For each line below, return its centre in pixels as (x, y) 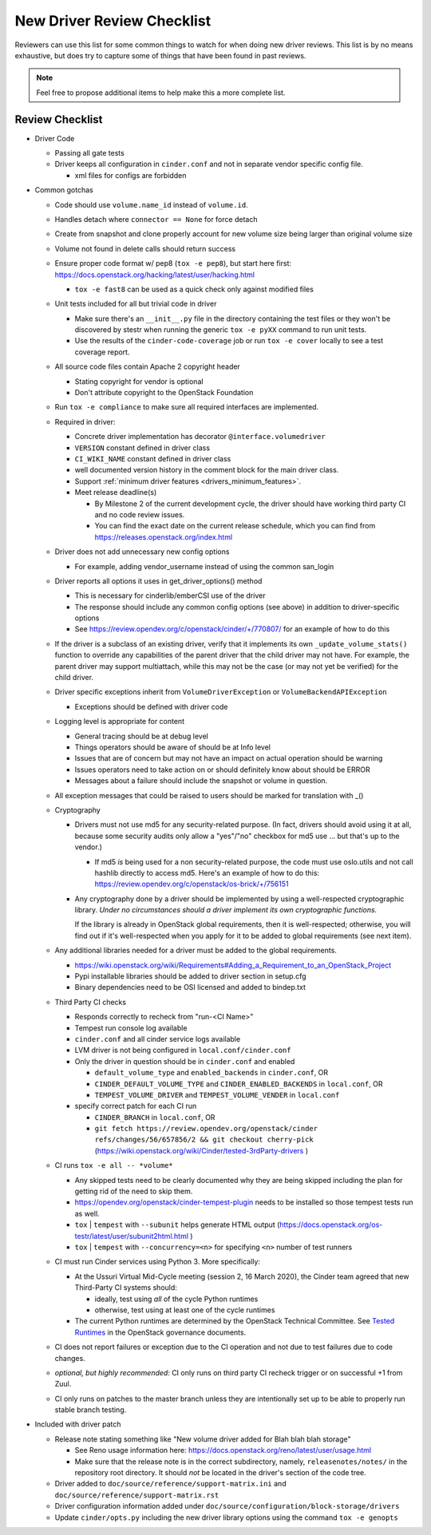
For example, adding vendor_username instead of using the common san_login (204, 566)
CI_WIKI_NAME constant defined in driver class (153, 459)
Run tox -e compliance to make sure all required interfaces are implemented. (187, 407)
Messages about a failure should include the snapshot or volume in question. (201, 781)
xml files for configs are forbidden (130, 175)
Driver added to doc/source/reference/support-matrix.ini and (170, 1484)
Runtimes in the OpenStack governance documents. (160, 1332)
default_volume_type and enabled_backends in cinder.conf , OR (212, 1073)
